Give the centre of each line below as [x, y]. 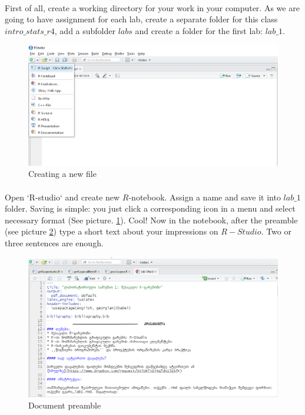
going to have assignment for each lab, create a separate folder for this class [141, 19]
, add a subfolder [85, 30]
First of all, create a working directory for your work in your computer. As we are [152, 7]
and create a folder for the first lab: [199, 30]
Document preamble [65, 405]
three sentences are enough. [54, 242]
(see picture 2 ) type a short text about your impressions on [112, 231]
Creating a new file [62, 174]
